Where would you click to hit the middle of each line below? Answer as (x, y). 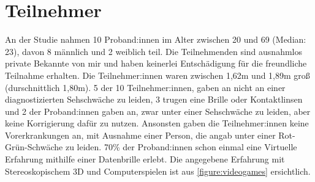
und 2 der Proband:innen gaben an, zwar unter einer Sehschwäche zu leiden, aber (158, 111)
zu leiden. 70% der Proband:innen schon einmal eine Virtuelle (181, 147)
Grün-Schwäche (34, 147)
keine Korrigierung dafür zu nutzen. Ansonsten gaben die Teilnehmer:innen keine (157, 123)
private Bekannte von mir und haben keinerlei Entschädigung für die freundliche (156, 63)
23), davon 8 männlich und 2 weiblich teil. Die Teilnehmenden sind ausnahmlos (154, 51)
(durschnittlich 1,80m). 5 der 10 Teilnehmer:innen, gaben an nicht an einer (145, 87)
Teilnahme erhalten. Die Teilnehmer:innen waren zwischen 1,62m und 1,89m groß (157, 75)
